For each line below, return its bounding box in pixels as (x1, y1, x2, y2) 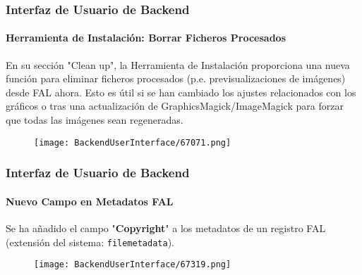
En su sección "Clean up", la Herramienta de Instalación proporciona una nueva (6, 57, 350, 72)
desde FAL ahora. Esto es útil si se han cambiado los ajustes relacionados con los (6, 84, 356, 99)
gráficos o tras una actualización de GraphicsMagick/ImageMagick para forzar (6, 98, 344, 113)
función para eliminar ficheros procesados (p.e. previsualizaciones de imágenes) (6, 71, 346, 86)
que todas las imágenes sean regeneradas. (6, 113, 183, 127)
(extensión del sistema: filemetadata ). (6, 234, 174, 249)
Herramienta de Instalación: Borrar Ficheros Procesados (6, 30, 286, 45)
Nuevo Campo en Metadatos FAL (6, 193, 174, 208)
